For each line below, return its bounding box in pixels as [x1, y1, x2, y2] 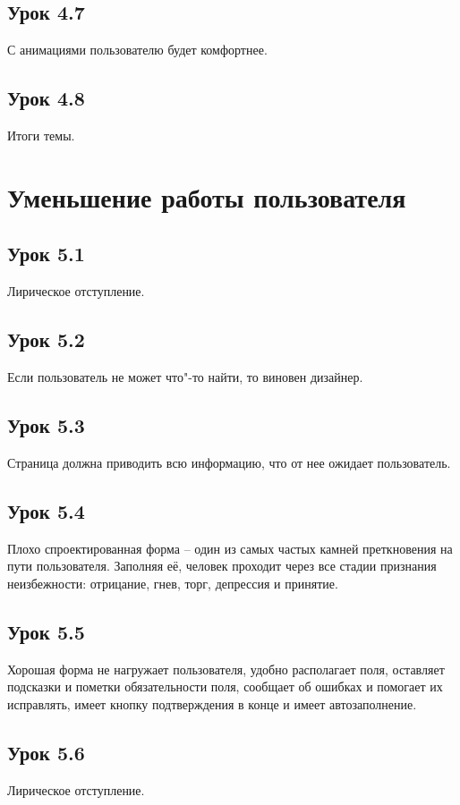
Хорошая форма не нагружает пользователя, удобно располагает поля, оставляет [7, 659, 445, 678]
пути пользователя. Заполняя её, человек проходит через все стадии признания [7, 556, 437, 575]
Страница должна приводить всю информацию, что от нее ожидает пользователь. [7, 453, 451, 471]
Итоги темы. [7, 126, 75, 144]
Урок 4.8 [7, 84, 85, 112]
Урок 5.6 [7, 738, 85, 766]
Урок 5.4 [7, 496, 85, 524]
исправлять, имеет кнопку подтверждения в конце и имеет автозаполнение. [7, 694, 417, 713]
